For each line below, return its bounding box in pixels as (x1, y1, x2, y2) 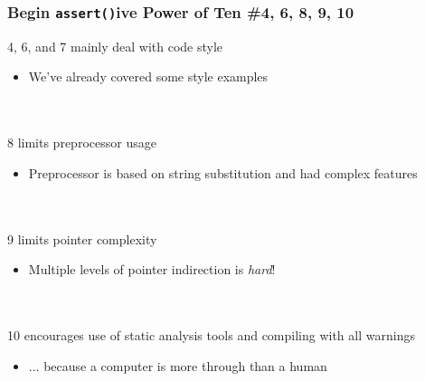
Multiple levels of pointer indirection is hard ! (28, 260, 276, 279)
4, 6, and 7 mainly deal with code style (7, 36, 223, 55)
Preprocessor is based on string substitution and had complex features (28, 163, 418, 182)
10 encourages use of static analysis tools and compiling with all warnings (7, 325, 415, 344)
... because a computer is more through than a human (28, 356, 327, 375)
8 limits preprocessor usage (7, 133, 156, 152)
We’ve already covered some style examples (28, 67, 269, 86)
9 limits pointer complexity (7, 229, 157, 248)
